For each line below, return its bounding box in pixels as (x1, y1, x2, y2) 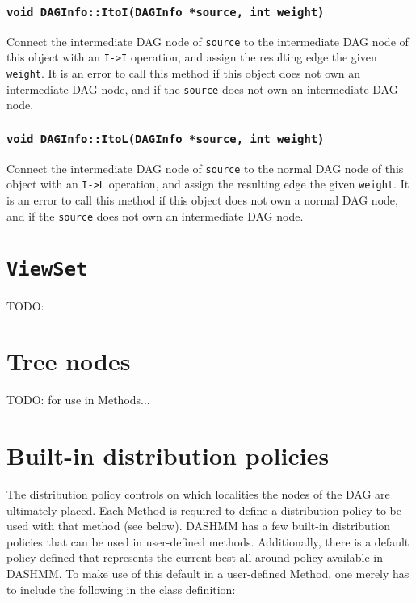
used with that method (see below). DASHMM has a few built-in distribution (6, 517, 391, 534)
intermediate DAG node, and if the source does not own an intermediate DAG (6, 80, 398, 97)
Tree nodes (6, 344, 131, 377)
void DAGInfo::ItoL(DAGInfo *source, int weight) (6, 132, 325, 145)
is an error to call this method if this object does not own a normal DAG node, (6, 192, 398, 209)
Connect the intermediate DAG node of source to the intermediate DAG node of (6, 32, 409, 49)
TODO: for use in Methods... (6, 391, 150, 408)
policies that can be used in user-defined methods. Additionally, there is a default (6, 533, 410, 550)
